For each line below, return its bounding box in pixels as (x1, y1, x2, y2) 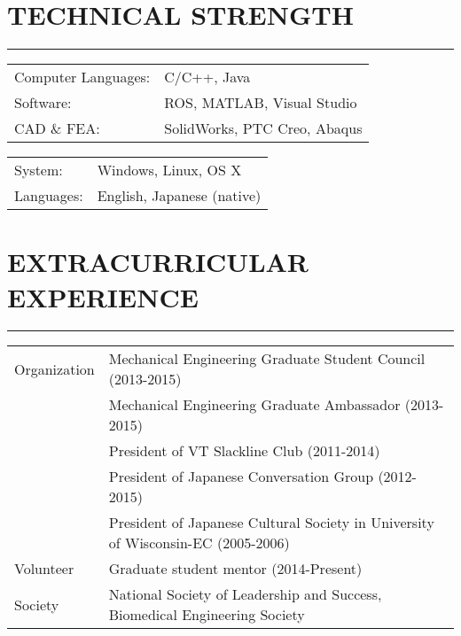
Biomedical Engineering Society (108, 604, 305, 625)
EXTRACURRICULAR (7, 244, 309, 280)
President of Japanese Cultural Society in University (108, 512, 434, 533)
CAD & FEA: (14, 118, 100, 139)
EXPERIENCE (7, 278, 199, 314)
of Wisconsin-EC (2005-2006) (108, 532, 290, 554)
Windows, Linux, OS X (97, 159, 242, 181)
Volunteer (14, 558, 74, 579)
